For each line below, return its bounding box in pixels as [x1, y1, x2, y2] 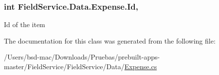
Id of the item [4, 19, 45, 30]
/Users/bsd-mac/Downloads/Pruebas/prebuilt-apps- [4, 52, 160, 62]
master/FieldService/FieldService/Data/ [4, 61, 125, 71]
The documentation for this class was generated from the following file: [4, 35, 216, 45]
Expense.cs [124, 61, 157, 71]
